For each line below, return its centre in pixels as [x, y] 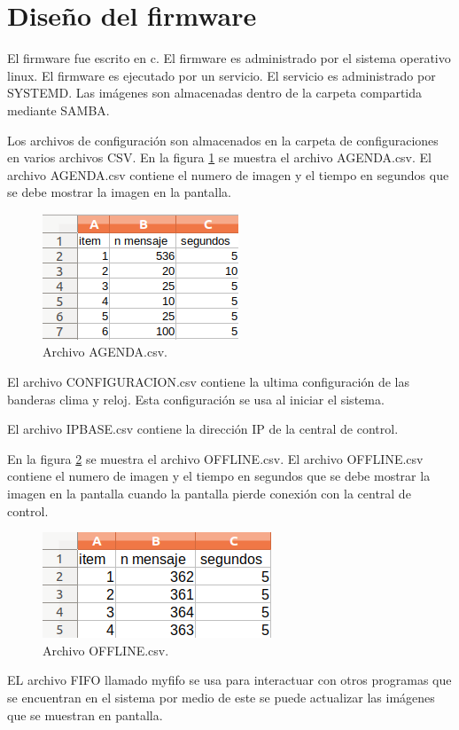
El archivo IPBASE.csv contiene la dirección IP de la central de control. [203, 429]
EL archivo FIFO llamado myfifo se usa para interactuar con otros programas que [229, 680]
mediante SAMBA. [58, 110]
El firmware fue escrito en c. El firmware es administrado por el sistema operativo [229, 58]
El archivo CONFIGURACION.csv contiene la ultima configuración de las [208, 382]
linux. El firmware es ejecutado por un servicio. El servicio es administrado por [222, 75]
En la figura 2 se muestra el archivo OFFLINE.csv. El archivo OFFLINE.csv [215, 458]
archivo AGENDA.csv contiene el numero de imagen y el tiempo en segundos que [228, 174]
